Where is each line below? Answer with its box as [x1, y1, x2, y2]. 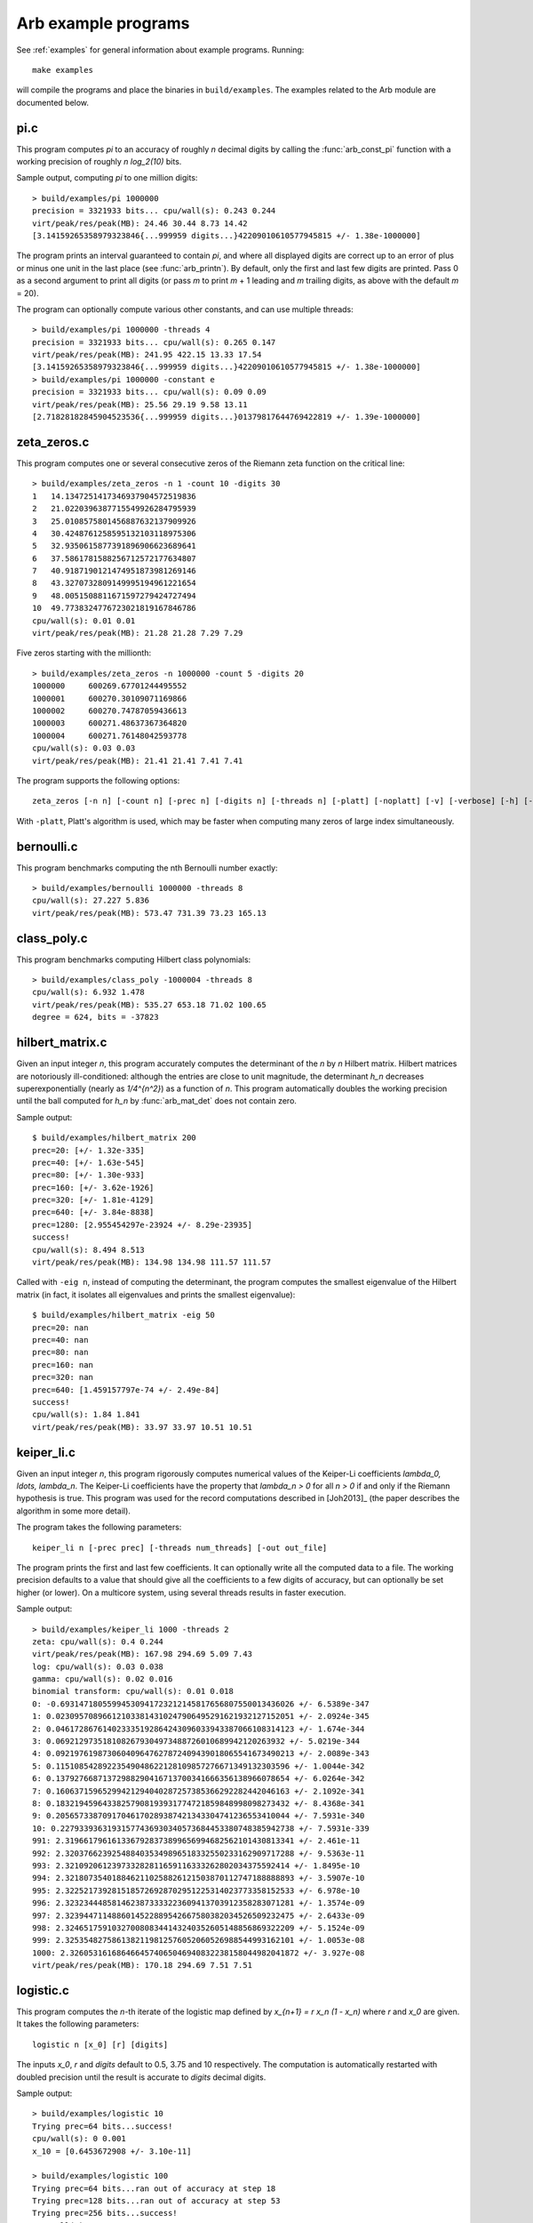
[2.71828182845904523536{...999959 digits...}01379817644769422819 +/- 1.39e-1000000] [32, 412, 421, 422]
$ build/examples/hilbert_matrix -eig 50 [32, 1310, 215, 1320]
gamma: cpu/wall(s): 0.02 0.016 [32, 1674, 173, 1684]
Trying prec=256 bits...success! [32, 2208, 178, 2219]
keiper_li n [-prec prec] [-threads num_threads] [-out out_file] [32, 1543, 328, 1553]
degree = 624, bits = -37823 [32, 1012, 159, 1023]
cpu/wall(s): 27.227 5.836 [32, 895, 150, 906]
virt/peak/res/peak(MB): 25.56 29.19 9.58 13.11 [32, 399, 248, 409]
